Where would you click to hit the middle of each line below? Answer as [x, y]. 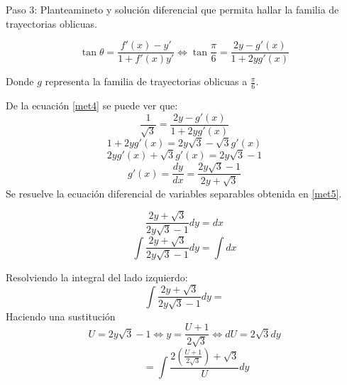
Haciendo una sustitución [61, 316]
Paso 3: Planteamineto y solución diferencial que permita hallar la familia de [172, 9]
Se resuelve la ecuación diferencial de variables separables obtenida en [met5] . [174, 193]
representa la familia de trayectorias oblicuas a [146, 81]
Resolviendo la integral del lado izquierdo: [97, 277]
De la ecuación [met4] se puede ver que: [92, 105]
